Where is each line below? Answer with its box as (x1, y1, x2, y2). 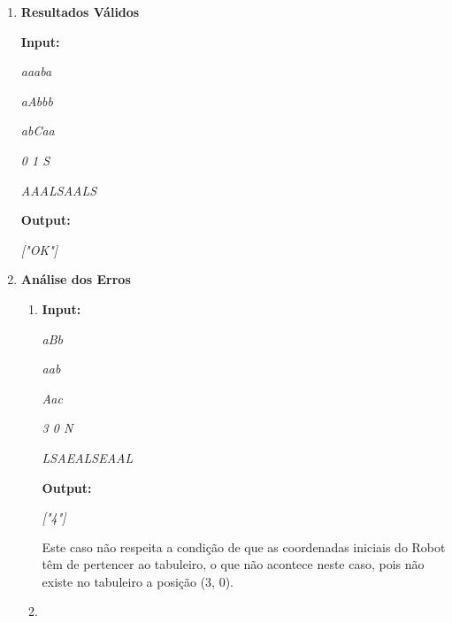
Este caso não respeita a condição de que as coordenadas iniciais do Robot (42, 537, 446, 556)
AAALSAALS (20, 181, 97, 199)
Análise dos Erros (20, 270, 131, 288)
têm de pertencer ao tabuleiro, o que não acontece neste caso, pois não (42, 555, 425, 573)
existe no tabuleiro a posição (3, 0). (42, 572, 234, 590)
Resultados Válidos (20, 3, 140, 20)
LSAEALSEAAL (42, 448, 134, 466)
